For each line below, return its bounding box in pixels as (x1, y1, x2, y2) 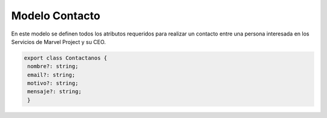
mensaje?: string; (27, 88, 82, 95)
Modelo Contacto (11, 9, 101, 22)
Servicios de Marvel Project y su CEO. (11, 38, 106, 45)
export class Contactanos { (24, 54, 107, 61)
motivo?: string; (27, 80, 79, 87)
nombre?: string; (27, 63, 79, 70)
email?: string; (27, 71, 76, 78)
